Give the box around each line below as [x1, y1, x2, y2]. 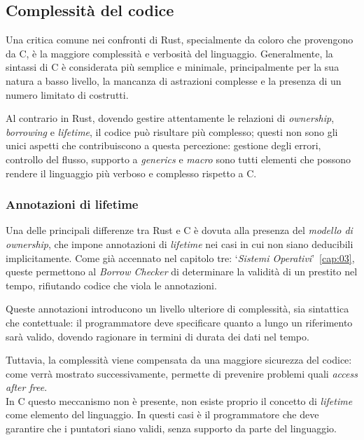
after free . [6, 380, 48, 394]
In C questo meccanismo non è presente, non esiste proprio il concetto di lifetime [6, 393, 353, 408]
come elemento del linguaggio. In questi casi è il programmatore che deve [6, 407, 319, 422]
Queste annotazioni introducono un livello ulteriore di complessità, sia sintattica [6, 301, 349, 316]
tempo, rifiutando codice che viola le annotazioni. [6, 277, 217, 292]
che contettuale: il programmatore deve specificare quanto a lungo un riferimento [6, 315, 353, 329]
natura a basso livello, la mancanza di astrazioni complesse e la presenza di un [6, 73, 342, 88]
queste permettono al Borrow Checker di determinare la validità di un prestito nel [6, 264, 358, 279]
